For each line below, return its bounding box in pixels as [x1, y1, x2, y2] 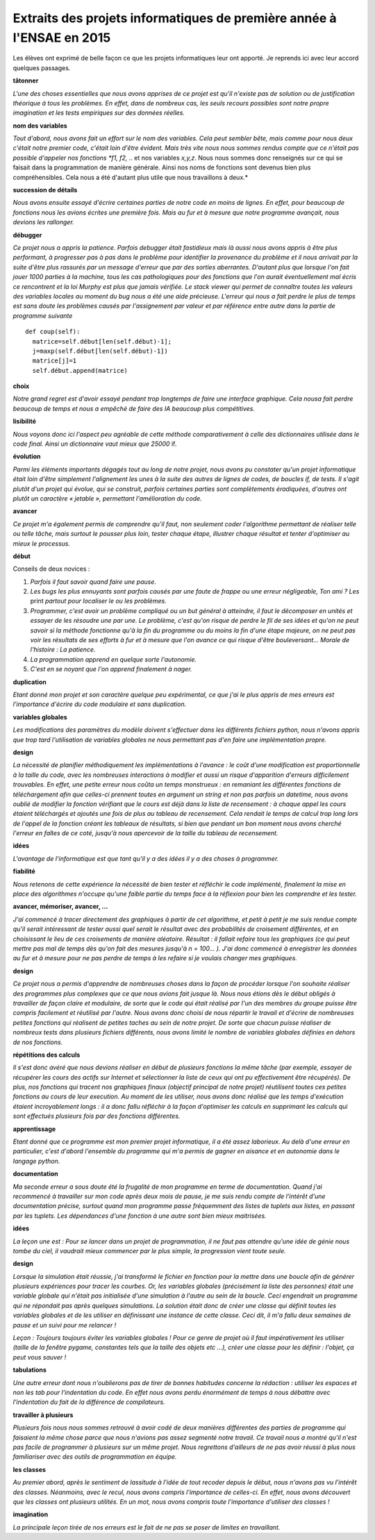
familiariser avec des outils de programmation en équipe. [12, 1453, 177, 1461]
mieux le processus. [12, 539, 71, 548]
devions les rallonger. [12, 218, 74, 226]
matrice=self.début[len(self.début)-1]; [32, 337, 172, 345]
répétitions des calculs [12, 1051, 81, 1059]
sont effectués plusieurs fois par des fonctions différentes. [12, 1112, 181, 1121]
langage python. [12, 1157, 60, 1165]
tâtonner [12, 76, 39, 85]
